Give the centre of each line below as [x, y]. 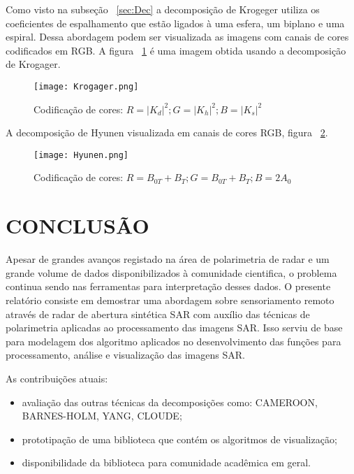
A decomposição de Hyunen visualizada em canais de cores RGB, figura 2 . [167, 132]
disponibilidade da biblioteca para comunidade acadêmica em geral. [166, 462]
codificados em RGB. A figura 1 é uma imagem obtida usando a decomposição [176, 50]
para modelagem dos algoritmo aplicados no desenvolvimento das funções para [174, 341]
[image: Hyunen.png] [81, 155]
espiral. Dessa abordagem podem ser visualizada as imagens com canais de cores [177, 37]
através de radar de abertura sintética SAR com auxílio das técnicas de [158, 314]
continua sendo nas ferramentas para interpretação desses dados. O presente [168, 286]
